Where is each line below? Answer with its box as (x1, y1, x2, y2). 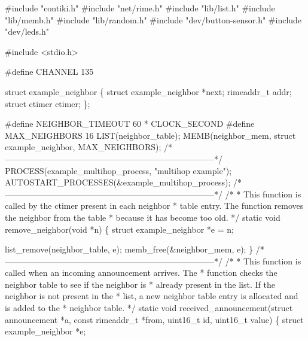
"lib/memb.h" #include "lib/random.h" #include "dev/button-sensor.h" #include (5, 13, 302, 26)
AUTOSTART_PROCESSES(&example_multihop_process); (5, 176, 231, 188)
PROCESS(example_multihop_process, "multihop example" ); (5, 164, 232, 176)
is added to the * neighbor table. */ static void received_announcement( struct (5, 302, 293, 314)
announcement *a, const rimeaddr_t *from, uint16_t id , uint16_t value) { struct (5, 313, 304, 325)
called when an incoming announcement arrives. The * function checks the (5, 266, 277, 279)
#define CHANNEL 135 (5, 65, 94, 78)
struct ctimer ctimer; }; (5, 97, 90, 109)
